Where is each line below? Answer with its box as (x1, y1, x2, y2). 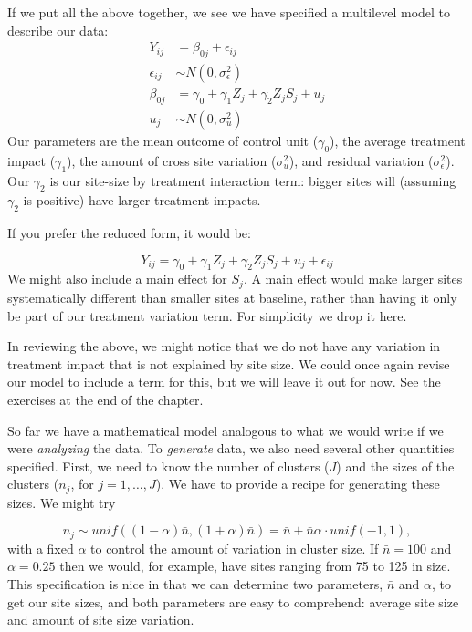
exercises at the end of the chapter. (7, 389, 204, 409)
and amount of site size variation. (7, 610, 194, 629)
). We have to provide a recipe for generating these (155, 474, 440, 493)
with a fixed (7, 538, 74, 557)
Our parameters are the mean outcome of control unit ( (7, 130, 319, 150)
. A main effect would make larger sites (243, 269, 463, 288)
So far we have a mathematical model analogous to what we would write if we (7, 420, 444, 440)
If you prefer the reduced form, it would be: (7, 223, 251, 243)
